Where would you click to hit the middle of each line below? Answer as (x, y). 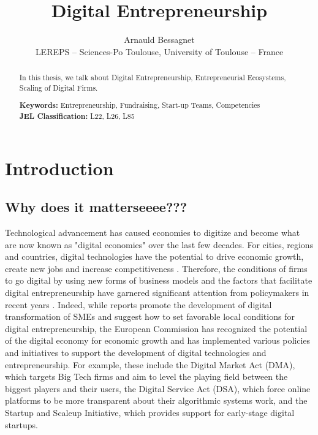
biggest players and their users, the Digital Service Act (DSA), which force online (158, 388)
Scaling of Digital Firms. (59, 87)
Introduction (59, 168)
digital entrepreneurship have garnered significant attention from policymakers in (157, 292)
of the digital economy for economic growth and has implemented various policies (158, 340)
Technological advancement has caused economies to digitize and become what (153, 233)
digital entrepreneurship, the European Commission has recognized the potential (156, 328)
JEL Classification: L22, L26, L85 (77, 116)
